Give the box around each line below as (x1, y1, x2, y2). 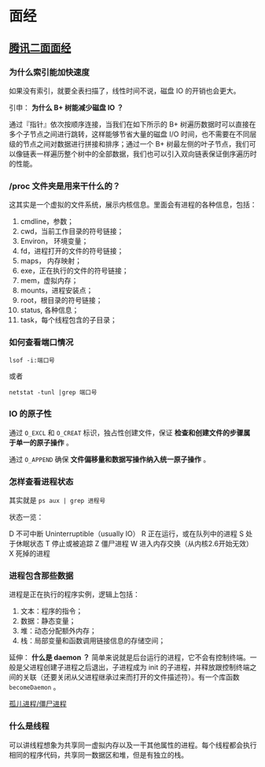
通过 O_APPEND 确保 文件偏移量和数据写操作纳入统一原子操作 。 (9, 454, 211, 464)
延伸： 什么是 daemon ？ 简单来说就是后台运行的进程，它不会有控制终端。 (9, 653, 250, 662)
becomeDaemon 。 (9, 683, 61, 692)
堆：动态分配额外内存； (20, 626, 97, 635)
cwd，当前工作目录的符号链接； (20, 226, 124, 236)
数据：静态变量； (20, 616, 76, 626)
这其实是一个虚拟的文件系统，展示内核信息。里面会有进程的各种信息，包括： (9, 200, 257, 210)
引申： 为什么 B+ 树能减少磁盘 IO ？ (9, 102, 124, 112)
